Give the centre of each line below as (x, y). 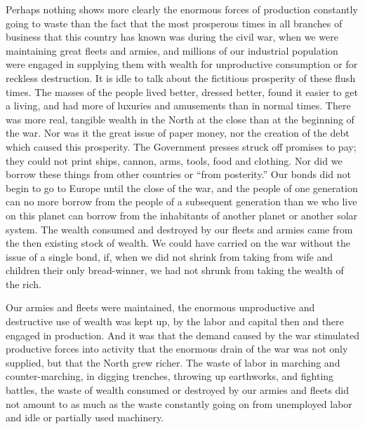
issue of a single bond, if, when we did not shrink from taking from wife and (169, 256)
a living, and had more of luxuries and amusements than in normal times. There (178, 105)
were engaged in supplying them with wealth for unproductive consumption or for (182, 64)
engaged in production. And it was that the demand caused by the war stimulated (182, 335)
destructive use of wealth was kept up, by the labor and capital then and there (175, 321)
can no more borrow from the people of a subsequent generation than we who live (181, 202)
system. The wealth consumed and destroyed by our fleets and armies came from (179, 229)
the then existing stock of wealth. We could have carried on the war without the (178, 243)
